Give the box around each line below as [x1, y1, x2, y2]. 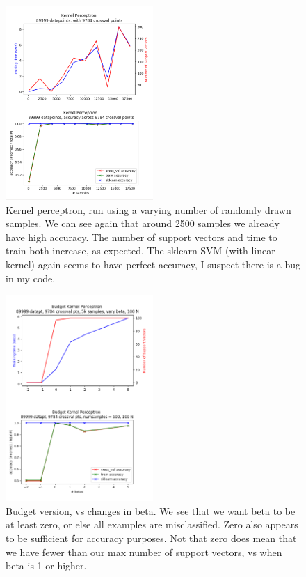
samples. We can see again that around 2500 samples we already [6, 216, 280, 231]
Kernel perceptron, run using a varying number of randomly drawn [6, 202, 291, 217]
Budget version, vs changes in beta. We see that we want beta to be [6, 503, 296, 518]
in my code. [6, 270, 56, 285]
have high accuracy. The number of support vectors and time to [6, 229, 277, 244]
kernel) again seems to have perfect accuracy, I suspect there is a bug [6, 257, 300, 272]
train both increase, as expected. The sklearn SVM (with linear [6, 243, 275, 258]
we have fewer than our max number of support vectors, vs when [6, 544, 282, 559]
